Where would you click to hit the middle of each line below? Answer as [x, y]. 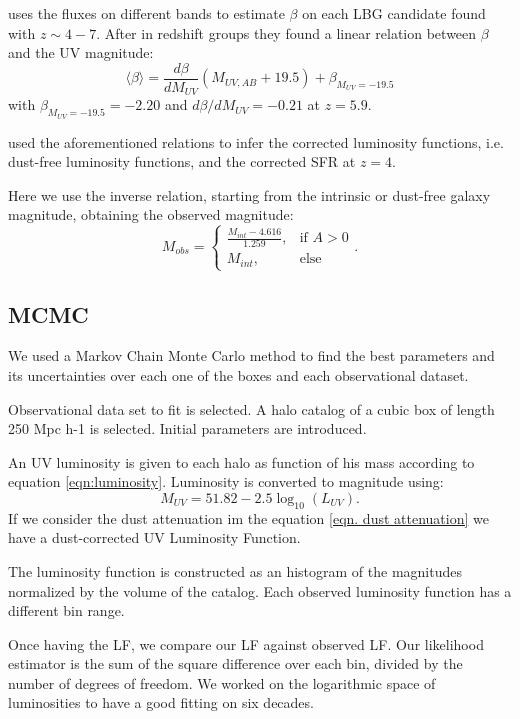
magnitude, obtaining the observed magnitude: [151, 214]
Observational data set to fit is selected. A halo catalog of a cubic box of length [251, 408]
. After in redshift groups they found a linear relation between [286, 32]
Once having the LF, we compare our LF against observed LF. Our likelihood [246, 643]
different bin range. [66, 610]
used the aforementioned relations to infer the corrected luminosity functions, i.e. [256, 141]
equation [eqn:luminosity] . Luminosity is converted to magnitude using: [226, 481]
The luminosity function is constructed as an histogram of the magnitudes [235, 570]
